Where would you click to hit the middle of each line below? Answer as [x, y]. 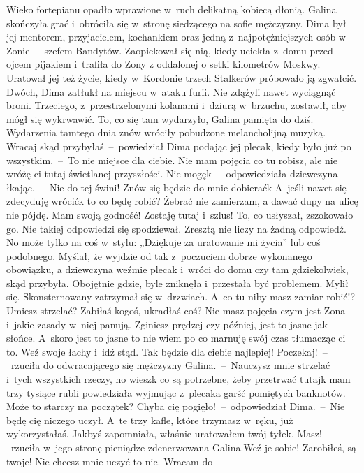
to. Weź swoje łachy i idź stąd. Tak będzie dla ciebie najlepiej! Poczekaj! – [167, 351]
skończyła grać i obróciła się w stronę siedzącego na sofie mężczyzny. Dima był [176, 23]
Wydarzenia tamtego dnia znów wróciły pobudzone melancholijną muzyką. [166, 132]
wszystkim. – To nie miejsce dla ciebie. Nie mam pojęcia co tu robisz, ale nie [172, 160]
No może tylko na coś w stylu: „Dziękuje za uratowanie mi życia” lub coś [163, 242]
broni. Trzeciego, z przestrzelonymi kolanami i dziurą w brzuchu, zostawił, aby [177, 105]
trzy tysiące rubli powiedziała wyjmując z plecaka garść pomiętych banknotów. [176, 392]
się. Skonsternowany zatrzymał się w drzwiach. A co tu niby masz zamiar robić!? [181, 297]
